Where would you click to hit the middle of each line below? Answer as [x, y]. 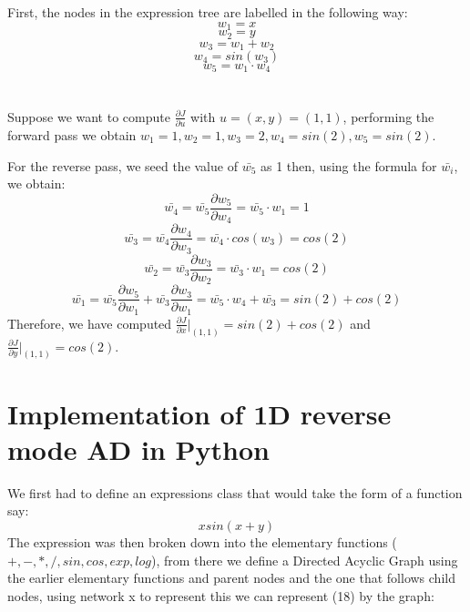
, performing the [388, 116]
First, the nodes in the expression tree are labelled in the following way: [208, 12]
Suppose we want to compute [89, 116]
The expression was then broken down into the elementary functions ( [202, 541]
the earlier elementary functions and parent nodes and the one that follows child [231, 578]
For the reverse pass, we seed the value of [123, 165]
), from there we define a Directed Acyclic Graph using [304, 560]
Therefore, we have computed [90, 323]
